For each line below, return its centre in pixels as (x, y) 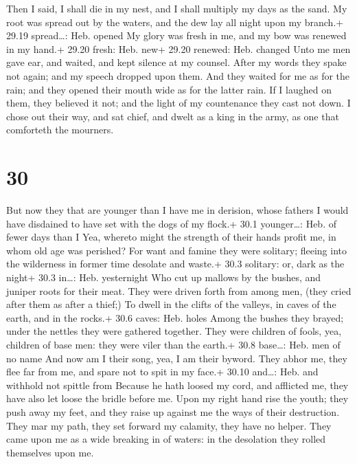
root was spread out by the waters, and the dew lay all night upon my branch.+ (175, 22)
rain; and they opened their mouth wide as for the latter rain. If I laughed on (169, 89)
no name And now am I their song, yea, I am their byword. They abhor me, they (177, 358)
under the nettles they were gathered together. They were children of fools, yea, (174, 331)
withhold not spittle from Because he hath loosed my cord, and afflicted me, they (177, 385)
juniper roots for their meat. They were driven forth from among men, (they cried (179, 290)
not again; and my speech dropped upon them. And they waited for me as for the (178, 75)
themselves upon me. (50, 452)
